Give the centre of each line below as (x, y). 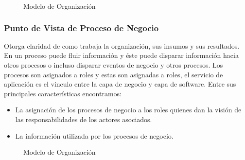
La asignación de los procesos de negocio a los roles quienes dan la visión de (128, 110)
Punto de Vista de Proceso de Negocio (81, 27)
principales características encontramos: (63, 93)
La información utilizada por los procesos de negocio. (94, 135)
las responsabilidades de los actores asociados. (84, 119)
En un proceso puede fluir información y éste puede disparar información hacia (121, 55)
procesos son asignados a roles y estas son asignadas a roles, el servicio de (114, 74)
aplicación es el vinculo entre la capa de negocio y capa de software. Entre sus (120, 84)
